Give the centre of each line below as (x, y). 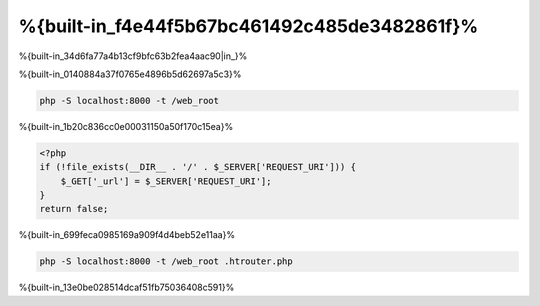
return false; (74, 209)
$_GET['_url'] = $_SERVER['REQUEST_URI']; (166, 181)
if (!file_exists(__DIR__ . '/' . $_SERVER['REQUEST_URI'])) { (198, 167)
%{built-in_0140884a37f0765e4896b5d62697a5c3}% (130, 74)
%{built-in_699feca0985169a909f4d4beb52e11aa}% (126, 235)
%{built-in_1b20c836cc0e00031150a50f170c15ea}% (126, 126)
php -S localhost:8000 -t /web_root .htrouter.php (166, 261)
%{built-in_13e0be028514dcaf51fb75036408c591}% (126, 287)
